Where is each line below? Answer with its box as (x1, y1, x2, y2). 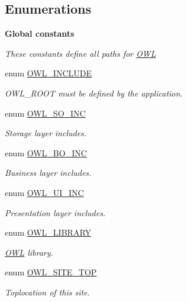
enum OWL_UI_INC (5, 186, 84, 198)
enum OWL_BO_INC (5, 146, 87, 159)
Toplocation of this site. (5, 285, 90, 298)
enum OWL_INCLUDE (5, 67, 92, 79)
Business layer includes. (5, 166, 92, 179)
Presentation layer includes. (5, 206, 106, 219)
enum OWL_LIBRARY (5, 226, 92, 239)
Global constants (5, 27, 75, 40)
